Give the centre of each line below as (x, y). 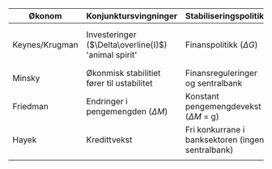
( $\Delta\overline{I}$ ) (127, 45)
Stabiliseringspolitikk (227, 16)
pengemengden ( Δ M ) (127, 111)
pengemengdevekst (223, 106)
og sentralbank (214, 83)
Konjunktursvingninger (132, 16)
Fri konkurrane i (215, 130)
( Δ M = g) (202, 116)
